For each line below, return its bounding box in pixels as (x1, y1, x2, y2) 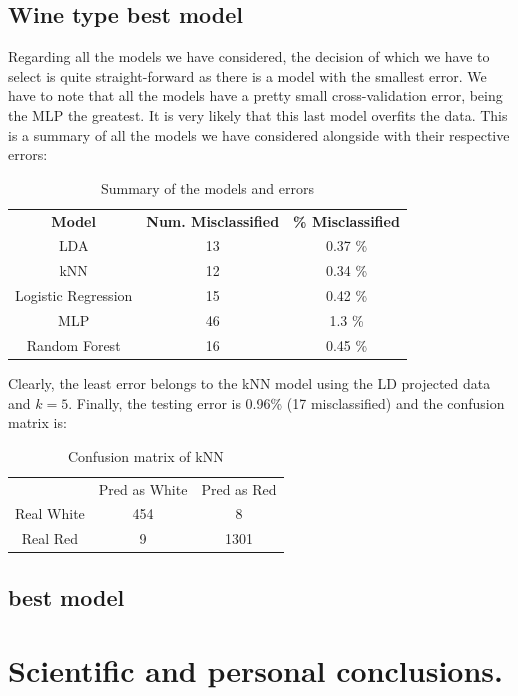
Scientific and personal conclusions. (8, 650, 503, 691)
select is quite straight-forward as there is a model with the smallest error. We (8, 65, 487, 86)
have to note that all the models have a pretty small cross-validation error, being (8, 85, 503, 106)
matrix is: (8, 412, 67, 433)
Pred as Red (201, 478, 277, 499)
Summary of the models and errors (100, 177, 314, 198)
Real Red (21, 528, 79, 549)
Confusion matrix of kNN (67, 445, 224, 466)
